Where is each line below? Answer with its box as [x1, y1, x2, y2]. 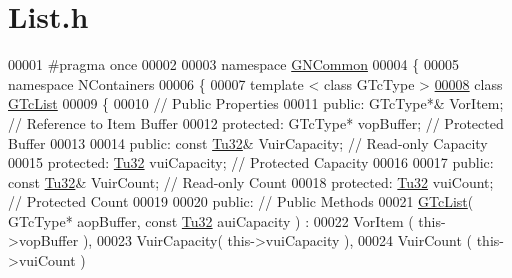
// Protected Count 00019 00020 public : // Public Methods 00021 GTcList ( [8, 191, 474, 212]
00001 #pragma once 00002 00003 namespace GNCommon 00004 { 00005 [8, 54, 459, 75]
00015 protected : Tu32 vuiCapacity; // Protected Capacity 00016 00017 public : [8, 152, 494, 173]
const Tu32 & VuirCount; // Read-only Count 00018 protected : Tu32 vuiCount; [8, 171, 494, 192]
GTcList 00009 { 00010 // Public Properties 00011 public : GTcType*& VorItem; [8, 93, 504, 114]
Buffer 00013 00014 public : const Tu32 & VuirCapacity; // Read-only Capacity [8, 132, 488, 153]
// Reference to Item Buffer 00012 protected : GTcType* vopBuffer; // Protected [8, 112, 504, 133]
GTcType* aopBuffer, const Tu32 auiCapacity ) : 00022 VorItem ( [8, 210, 414, 231]
